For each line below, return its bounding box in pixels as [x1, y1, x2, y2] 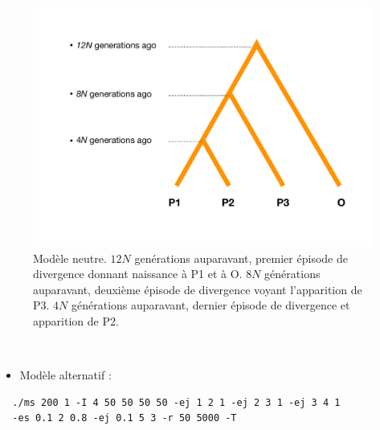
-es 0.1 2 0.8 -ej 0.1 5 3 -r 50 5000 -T [12, 412, 237, 424]
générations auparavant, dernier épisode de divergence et [72, 297, 350, 313]
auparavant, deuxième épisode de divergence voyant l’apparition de [33, 281, 362, 297]
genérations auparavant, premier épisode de [134, 249, 348, 266]
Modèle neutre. [33, 249, 107, 266]
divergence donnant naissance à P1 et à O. [33, 265, 243, 282]
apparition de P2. [33, 312, 119, 329]
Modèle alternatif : [19, 367, 112, 383]
